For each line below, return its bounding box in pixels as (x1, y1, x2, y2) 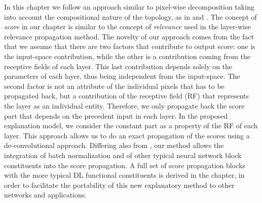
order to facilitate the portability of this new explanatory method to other (4, 179, 235, 190)
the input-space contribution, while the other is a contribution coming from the (4, 50, 251, 61)
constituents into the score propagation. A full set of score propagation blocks (4, 160, 245, 170)
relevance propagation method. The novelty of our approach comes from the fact (4, 31, 254, 41)
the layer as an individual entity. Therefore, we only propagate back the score (4, 100, 245, 111)
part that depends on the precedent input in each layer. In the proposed (4, 110, 228, 121)
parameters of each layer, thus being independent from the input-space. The (4, 71, 240, 81)
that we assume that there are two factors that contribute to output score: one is (4, 41, 255, 52)
